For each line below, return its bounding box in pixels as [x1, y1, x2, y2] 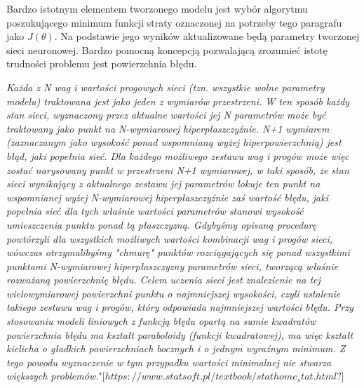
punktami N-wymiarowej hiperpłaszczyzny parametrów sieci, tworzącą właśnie [6, 258, 338, 273]
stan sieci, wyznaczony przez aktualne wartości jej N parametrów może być [6, 107, 326, 122]
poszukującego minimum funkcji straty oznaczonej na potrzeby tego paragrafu [6, 15, 342, 29]
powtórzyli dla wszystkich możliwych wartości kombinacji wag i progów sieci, [6, 231, 333, 246]
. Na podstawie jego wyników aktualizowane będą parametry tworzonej [54, 29, 360, 44]
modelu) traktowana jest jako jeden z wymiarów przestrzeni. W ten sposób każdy [6, 93, 350, 108]
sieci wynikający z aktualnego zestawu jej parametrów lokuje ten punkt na [6, 176, 321, 191]
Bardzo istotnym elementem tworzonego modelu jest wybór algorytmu [6, 1, 308, 15]
